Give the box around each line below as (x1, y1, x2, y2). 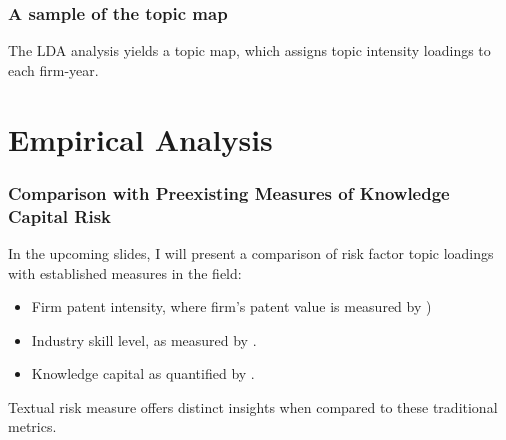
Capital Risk (8, 203, 112, 228)
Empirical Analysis (8, 118, 273, 159)
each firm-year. (8, 59, 99, 80)
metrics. (8, 416, 57, 437)
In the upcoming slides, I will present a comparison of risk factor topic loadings (8, 242, 494, 263)
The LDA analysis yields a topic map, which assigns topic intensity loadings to (8, 40, 491, 61)
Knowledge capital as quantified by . (31, 363, 255, 384)
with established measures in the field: (8, 262, 242, 283)
